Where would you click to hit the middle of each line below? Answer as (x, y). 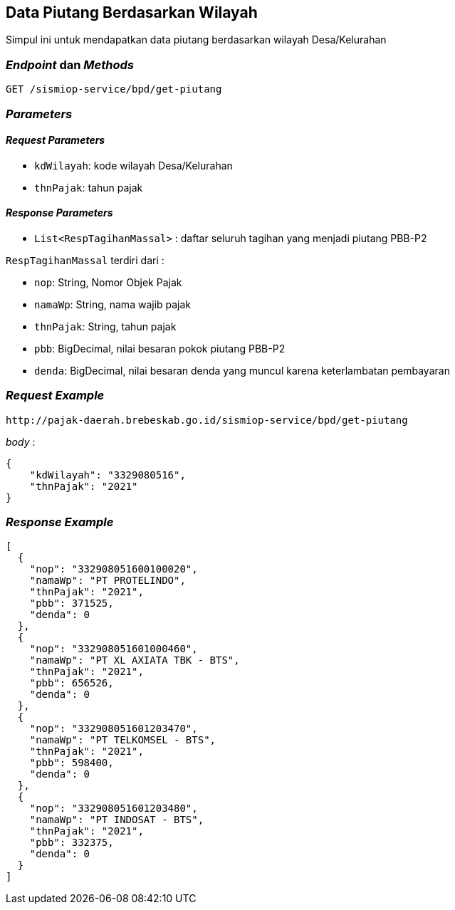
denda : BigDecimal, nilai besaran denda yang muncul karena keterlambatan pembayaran (242, 370)
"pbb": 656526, (72, 683)
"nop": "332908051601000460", (114, 649)
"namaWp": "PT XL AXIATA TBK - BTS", (135, 660)
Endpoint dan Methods (70, 64)
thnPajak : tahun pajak (89, 187)
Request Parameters (56, 140)
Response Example (60, 522)
